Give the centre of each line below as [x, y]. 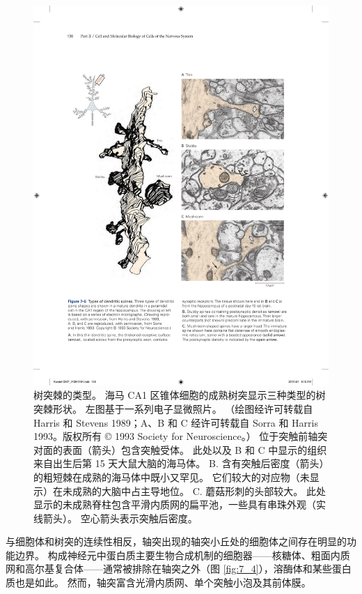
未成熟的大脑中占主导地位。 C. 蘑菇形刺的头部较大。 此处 [194, 490]
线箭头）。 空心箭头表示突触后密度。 [116, 518]
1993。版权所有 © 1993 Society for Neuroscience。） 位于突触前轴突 [181, 436]
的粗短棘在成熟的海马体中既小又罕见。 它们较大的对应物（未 [172, 477]
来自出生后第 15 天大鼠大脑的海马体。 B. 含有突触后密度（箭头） [179, 463]
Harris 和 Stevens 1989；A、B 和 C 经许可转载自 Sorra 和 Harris [176, 422]
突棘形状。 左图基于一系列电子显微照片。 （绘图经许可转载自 [173, 408]
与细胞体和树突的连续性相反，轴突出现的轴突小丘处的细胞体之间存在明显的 [176, 541]
